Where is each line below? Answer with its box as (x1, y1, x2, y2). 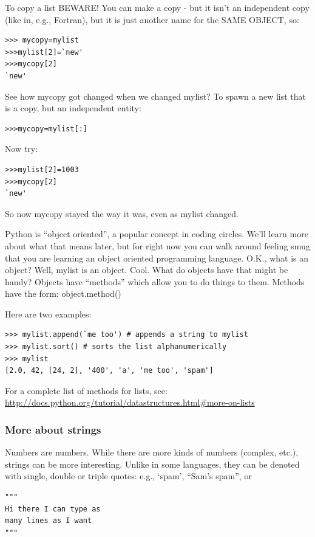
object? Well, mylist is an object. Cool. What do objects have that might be (5, 263, 288, 276)
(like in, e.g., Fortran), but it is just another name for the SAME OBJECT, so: (5, 13, 299, 26)
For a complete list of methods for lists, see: (5, 384, 168, 397)
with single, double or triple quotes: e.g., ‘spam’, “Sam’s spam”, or (5, 469, 252, 482)
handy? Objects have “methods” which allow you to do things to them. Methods (5, 275, 305, 288)
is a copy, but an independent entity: (5, 102, 141, 114)
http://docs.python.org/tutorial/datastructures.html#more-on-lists (5, 396, 255, 409)
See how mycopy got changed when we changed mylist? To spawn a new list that (5, 89, 306, 102)
